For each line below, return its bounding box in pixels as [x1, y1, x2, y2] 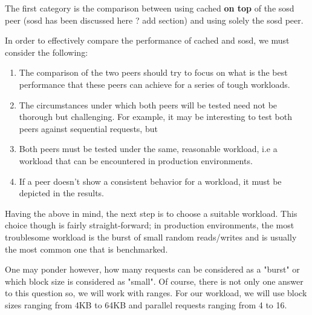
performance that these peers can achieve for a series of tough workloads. [19, 78, 290, 90]
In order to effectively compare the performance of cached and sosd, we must [5, 34, 290, 47]
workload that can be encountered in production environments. [19, 154, 253, 167]
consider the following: [5, 45, 88, 58]
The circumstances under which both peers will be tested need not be [19, 98, 278, 111]
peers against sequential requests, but [19, 122, 158, 134]
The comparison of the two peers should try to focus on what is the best [19, 66, 288, 79]
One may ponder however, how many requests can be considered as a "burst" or [5, 263, 300, 276]
